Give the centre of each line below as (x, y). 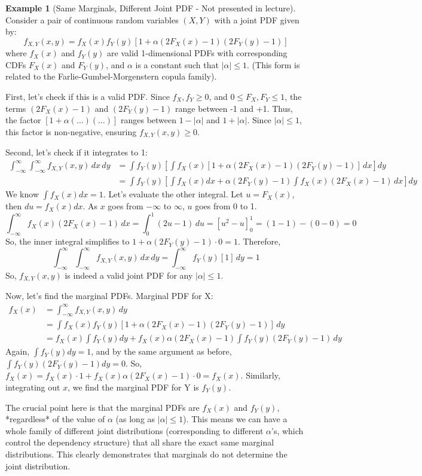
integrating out (33, 387)
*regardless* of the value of (55, 419)
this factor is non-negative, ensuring (71, 131)
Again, (18, 351)
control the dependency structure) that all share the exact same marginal (140, 442)
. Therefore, (259, 241)
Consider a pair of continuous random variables (92, 19)
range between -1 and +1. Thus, (234, 108)
